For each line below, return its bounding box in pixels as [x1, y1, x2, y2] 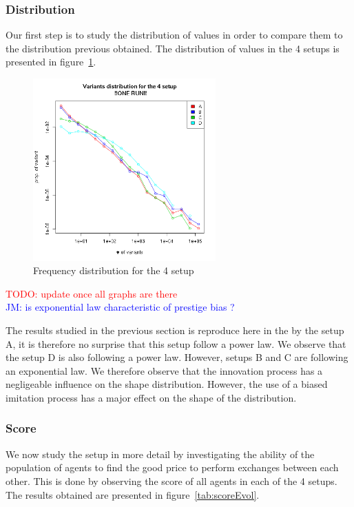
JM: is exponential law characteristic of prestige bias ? [6, 300, 235, 314]
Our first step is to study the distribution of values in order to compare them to [6, 28, 343, 42]
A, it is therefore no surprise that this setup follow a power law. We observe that [6, 336, 346, 351]
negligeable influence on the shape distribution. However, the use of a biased [6, 377, 328, 391]
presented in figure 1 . [6, 54, 96, 69]
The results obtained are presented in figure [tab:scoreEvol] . [6, 487, 260, 501]
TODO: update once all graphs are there [6, 286, 178, 300]
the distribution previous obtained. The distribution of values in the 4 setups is [6, 41, 340, 55]
